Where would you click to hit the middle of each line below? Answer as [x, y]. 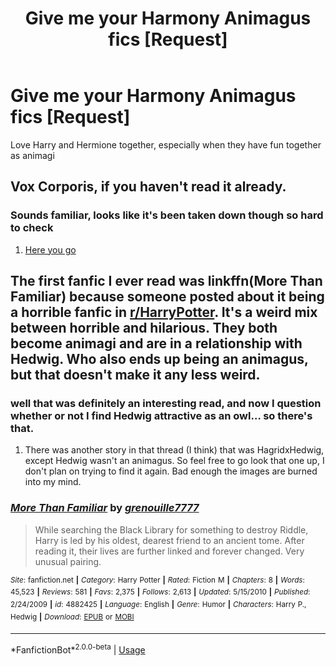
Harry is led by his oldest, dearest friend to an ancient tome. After [169, 540]
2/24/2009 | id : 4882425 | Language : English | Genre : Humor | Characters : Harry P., [158, 604]
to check [32, 228]
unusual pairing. [68, 561]
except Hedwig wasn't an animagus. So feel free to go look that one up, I [174, 461]
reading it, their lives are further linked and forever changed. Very [169, 551]
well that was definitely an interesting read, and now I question [166, 403]
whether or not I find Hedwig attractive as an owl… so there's [161, 415]
